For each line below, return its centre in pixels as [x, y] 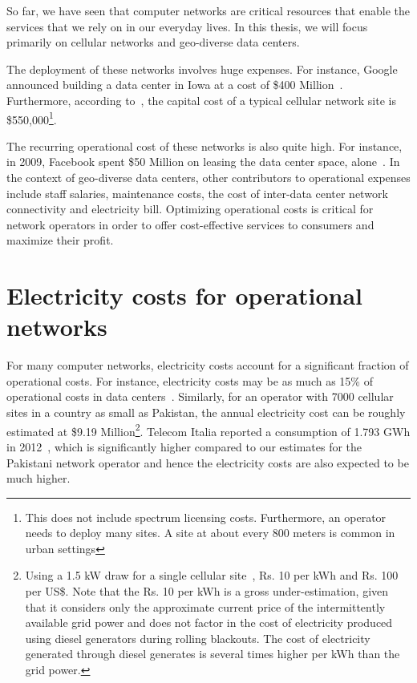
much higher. [38, 478]
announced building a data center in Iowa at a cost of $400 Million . [175, 85]
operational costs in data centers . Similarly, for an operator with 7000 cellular [200, 396]
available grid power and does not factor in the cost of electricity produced [209, 622]
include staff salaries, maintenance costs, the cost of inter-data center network [197, 193]
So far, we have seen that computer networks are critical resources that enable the [208, 10]
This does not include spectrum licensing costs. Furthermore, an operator [206, 517]
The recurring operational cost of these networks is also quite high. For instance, [204, 145]
